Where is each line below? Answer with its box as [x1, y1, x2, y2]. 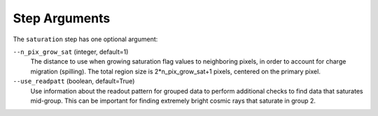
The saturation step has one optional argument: [13, 35, 158, 43]
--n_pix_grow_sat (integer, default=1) [13, 48, 129, 56]
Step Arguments [13, 10, 111, 26]
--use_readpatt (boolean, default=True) [13, 77, 135, 85]
